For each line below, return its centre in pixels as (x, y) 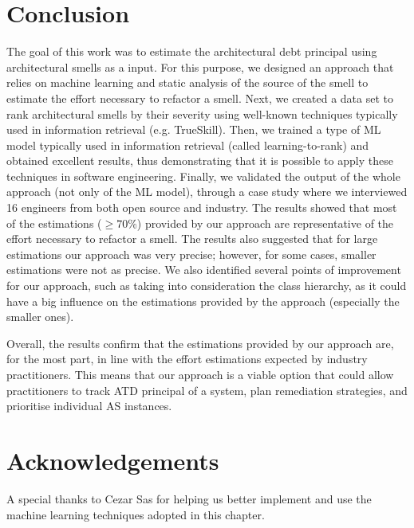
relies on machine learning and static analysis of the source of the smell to (187, 82)
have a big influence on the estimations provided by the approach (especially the (203, 301)
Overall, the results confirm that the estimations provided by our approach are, (200, 343)
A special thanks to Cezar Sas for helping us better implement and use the (189, 498)
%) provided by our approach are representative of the (261, 223)
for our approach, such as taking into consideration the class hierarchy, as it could (207, 286)
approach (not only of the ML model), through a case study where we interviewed (207, 192)
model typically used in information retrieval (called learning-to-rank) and (188, 145)
